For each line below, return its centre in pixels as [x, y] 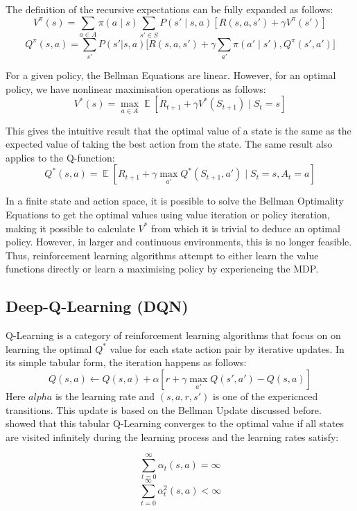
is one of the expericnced [265, 396]
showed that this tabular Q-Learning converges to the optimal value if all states [175, 423]
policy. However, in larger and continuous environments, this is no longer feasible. [179, 242]
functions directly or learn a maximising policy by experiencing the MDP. [162, 269]
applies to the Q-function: [60, 157]
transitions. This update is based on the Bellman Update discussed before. [164, 409]
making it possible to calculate [70, 228]
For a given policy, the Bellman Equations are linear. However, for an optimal [171, 75]
